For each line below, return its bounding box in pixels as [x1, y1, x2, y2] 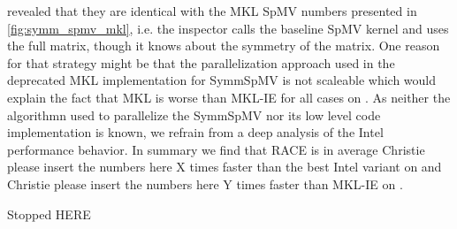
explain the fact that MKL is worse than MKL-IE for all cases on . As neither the [7, 88, 451, 106]
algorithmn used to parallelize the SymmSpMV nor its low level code [7, 105, 381, 124]
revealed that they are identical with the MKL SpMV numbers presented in [7, 2, 417, 19]
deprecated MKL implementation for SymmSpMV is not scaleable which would [7, 71, 436, 89]
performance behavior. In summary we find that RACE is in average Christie [7, 140, 425, 158]
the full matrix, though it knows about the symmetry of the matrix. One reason [7, 36, 440, 55]
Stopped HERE [7, 204, 91, 223]
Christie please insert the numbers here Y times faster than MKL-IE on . [7, 174, 403, 193]
